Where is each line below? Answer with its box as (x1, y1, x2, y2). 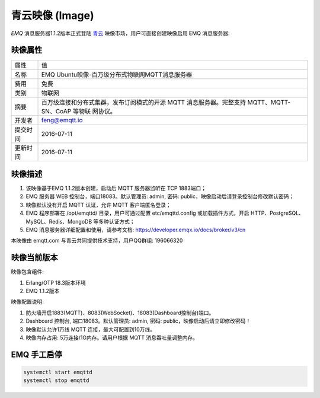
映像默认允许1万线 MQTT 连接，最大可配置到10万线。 (25, 326, 156, 333)
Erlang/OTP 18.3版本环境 (25, 279, 86, 286)
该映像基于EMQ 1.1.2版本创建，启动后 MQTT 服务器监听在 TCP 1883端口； (25, 184, 207, 192)
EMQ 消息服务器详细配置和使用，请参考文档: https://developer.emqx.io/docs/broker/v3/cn (25, 226, 246, 233)
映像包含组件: (11, 268, 44, 275)
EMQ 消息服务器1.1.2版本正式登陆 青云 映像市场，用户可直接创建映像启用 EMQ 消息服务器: (11, 30, 231, 37)
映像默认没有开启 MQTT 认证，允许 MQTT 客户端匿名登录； (25, 201, 171, 208)
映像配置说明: (11, 298, 44, 305)
